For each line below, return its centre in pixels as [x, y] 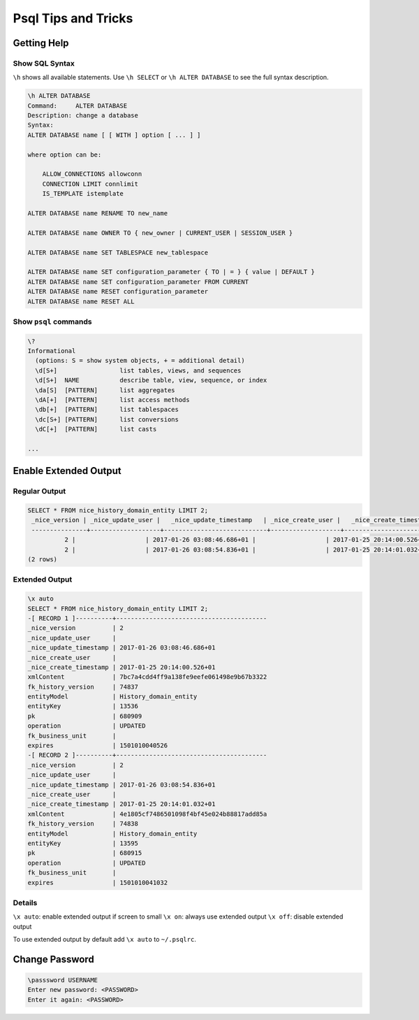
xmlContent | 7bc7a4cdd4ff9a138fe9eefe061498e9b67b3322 [147, 677]
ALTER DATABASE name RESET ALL [81, 301]
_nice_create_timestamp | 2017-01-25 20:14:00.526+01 [122, 667]
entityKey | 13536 [83, 706]
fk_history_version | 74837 [83, 687]
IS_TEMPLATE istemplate [83, 194]
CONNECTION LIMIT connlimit [90, 184]
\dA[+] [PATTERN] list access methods [112, 400]
